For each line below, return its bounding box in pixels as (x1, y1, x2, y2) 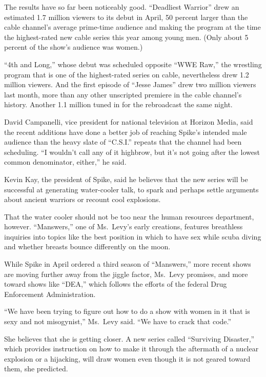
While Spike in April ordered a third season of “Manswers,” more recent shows (4, 259, 251, 269)
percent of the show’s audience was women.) (4, 42, 143, 52)
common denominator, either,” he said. (4, 156, 127, 167)
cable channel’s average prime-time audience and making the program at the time (4, 22, 261, 32)
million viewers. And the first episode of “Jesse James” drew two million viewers (4, 79, 256, 90)
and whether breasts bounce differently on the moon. (4, 241, 171, 252)
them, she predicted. (4, 363, 68, 374)
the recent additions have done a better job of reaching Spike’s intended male (4, 126, 247, 137)
